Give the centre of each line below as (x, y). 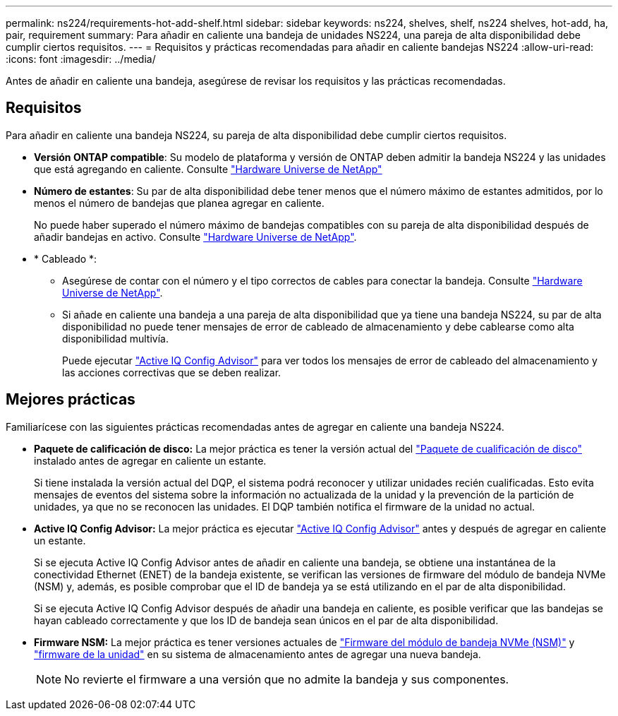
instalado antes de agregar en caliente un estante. (150, 460)
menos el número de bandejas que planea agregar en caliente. (179, 203)
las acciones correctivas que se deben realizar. (172, 372)
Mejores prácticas (71, 400)
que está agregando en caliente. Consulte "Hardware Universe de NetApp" (208, 169)
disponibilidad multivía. (115, 338)
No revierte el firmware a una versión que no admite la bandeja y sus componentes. (287, 679)
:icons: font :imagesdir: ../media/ (81, 59)
